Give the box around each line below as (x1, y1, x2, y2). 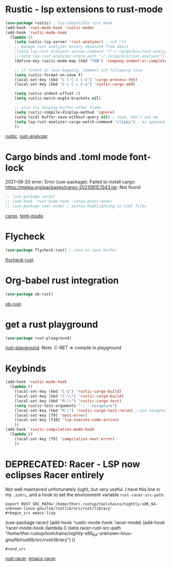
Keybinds (5, 362, 47, 374)
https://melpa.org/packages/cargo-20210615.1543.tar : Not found (5, 184, 141, 190)
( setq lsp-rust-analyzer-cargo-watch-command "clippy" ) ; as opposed (14, 119, 165, 125)
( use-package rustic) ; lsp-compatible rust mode (5, 20, 113, 26)
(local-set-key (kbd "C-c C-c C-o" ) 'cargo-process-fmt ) (14, 77, 138, 82)
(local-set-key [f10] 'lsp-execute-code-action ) (14, 417, 120, 423)
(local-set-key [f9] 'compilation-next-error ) (14, 436, 115, 441)
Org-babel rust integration (5, 275, 119, 286)
